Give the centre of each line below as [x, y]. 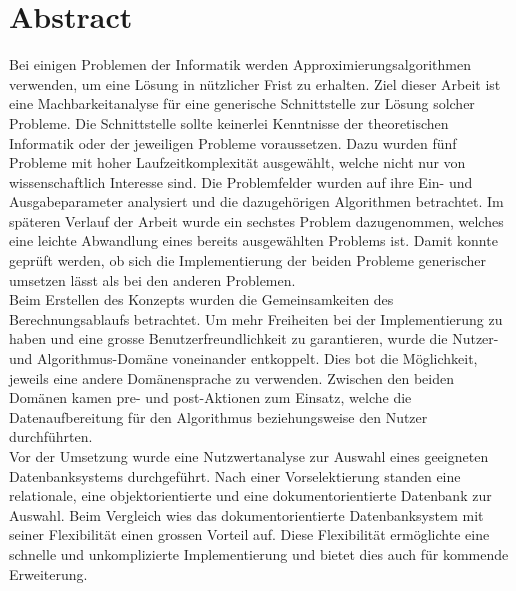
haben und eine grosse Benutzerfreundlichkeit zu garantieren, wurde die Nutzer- [254, 338]
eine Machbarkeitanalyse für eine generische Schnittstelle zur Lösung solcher [242, 103]
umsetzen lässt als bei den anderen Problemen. [152, 279]
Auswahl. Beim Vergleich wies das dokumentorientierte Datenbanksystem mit [246, 514]
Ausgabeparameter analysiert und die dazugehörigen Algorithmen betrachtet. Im [256, 201]
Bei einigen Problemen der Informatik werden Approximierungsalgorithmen [240, 64]
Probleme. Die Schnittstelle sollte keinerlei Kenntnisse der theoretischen [229, 122]
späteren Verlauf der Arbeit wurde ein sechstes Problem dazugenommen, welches [256, 220]
